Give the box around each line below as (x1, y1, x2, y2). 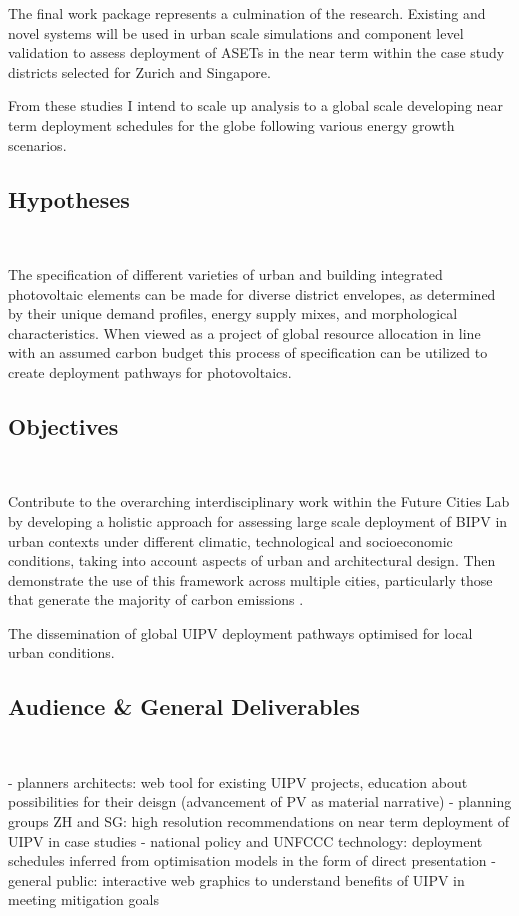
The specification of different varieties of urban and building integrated (8, 263, 443, 284)
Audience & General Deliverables (8, 691, 360, 722)
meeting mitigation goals (8, 889, 159, 910)
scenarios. (8, 134, 67, 155)
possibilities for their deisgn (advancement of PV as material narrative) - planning (8, 791, 512, 812)
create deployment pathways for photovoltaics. (8, 361, 292, 382)
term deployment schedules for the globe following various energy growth (8, 114, 455, 135)
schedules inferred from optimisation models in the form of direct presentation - (8, 850, 496, 871)
